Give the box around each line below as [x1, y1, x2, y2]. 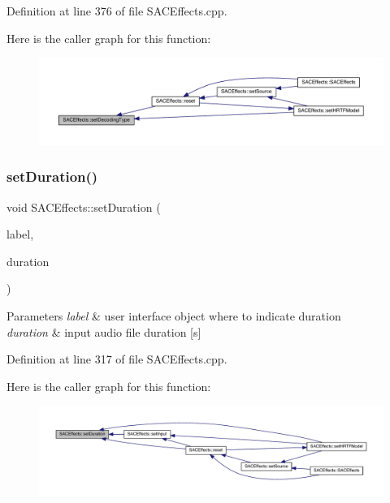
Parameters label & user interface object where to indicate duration [6, 307, 341, 325]
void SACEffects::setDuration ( [6, 198, 161, 215]
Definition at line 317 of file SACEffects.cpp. [6, 350, 227, 368]
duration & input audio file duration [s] [6, 323, 201, 340]
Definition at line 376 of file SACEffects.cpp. [6, 2, 227, 19]
